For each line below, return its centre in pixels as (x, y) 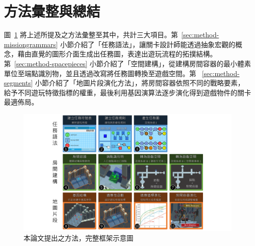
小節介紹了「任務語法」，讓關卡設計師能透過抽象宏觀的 (148, 44)
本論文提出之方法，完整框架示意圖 (78, 237)
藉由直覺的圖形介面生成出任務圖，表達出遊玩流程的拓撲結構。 (117, 54)
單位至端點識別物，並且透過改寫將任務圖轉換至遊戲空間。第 (100, 73)
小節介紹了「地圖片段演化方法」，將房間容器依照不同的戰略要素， (140, 83)
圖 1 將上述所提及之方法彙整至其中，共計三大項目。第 (91, 35)
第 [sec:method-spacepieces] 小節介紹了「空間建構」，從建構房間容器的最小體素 (127, 63)
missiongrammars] (31, 44)
